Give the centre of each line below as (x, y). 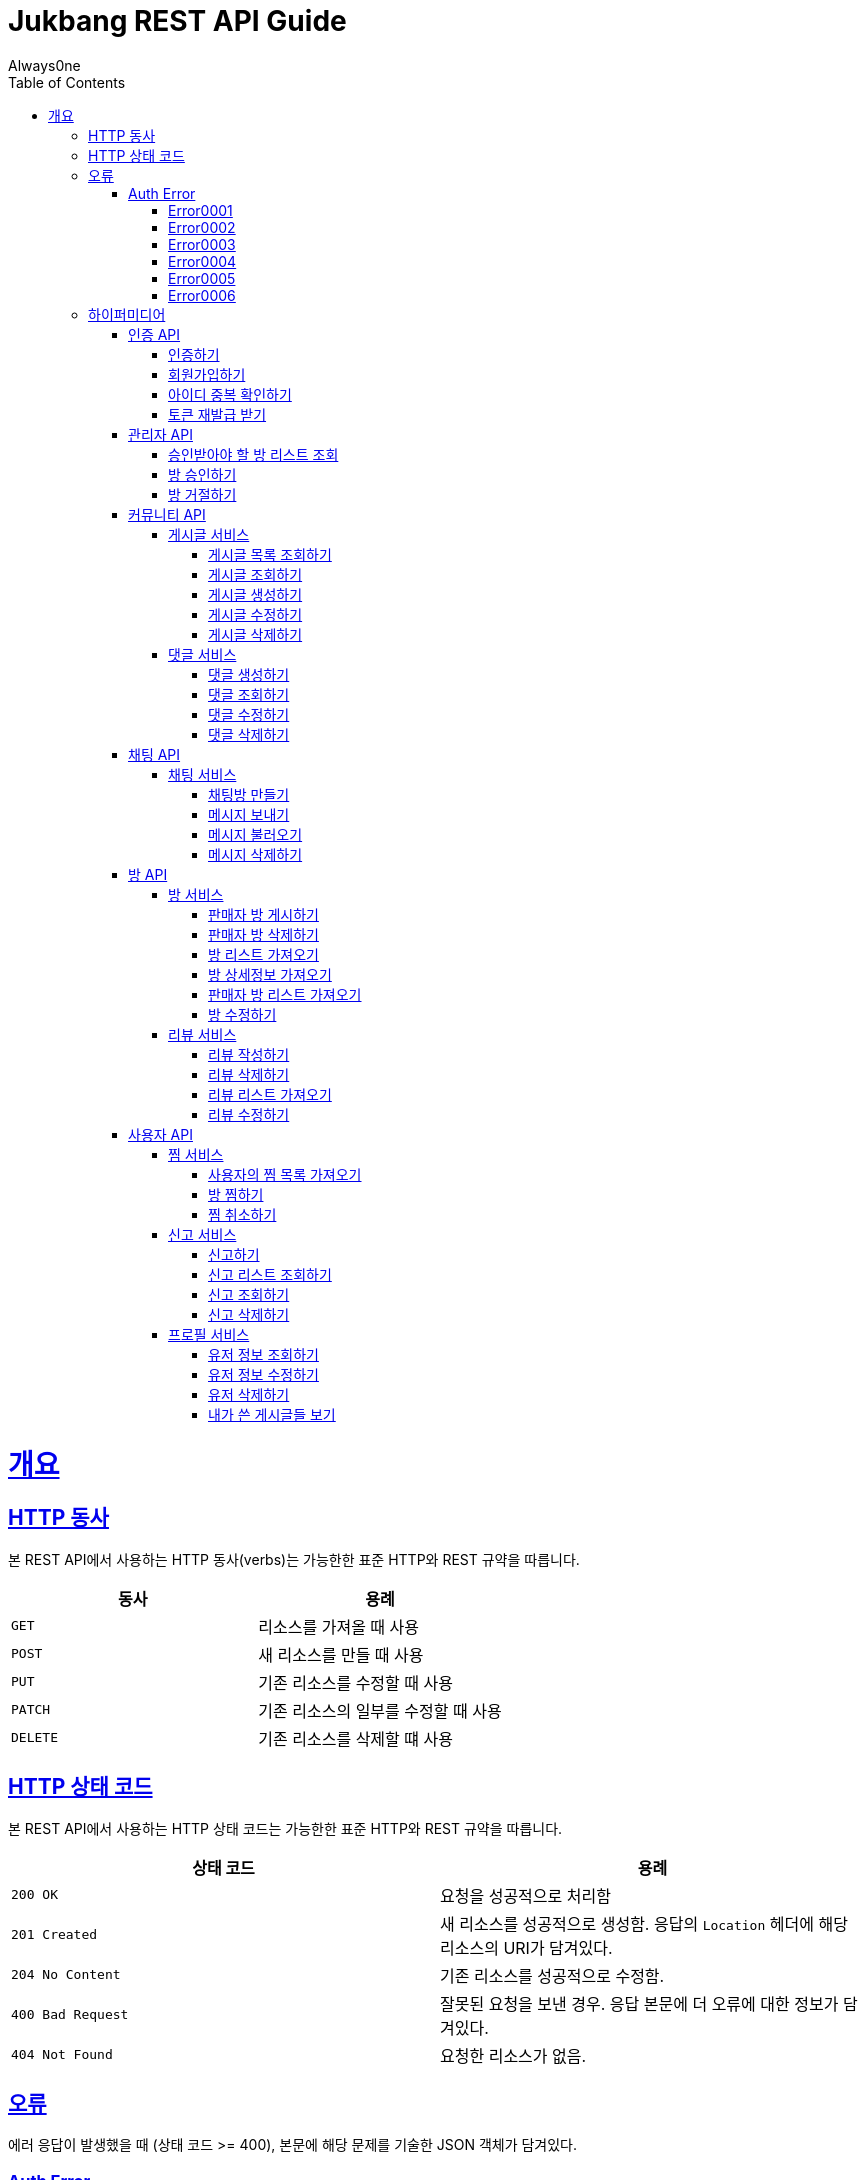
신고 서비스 (202, 1234)
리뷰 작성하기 (249, 1054)
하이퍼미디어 (127, 314)
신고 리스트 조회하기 (270, 1274)
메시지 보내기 (249, 814)
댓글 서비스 (202, 654)
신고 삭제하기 (249, 1314)
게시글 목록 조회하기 (270, 554)
